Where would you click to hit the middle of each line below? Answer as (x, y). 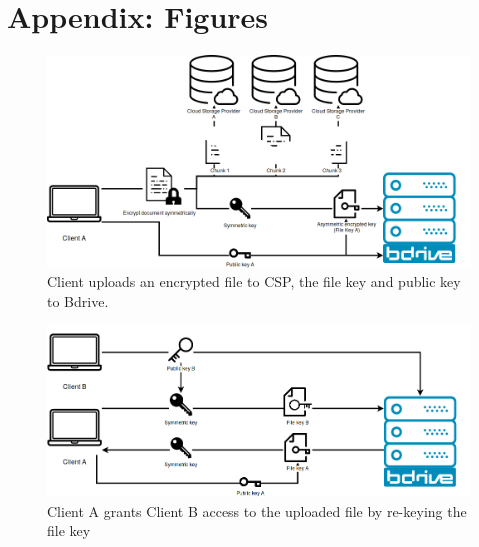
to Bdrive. (78, 300)
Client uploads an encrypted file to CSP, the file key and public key (254, 281)
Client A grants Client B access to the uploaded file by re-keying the (257, 510)
